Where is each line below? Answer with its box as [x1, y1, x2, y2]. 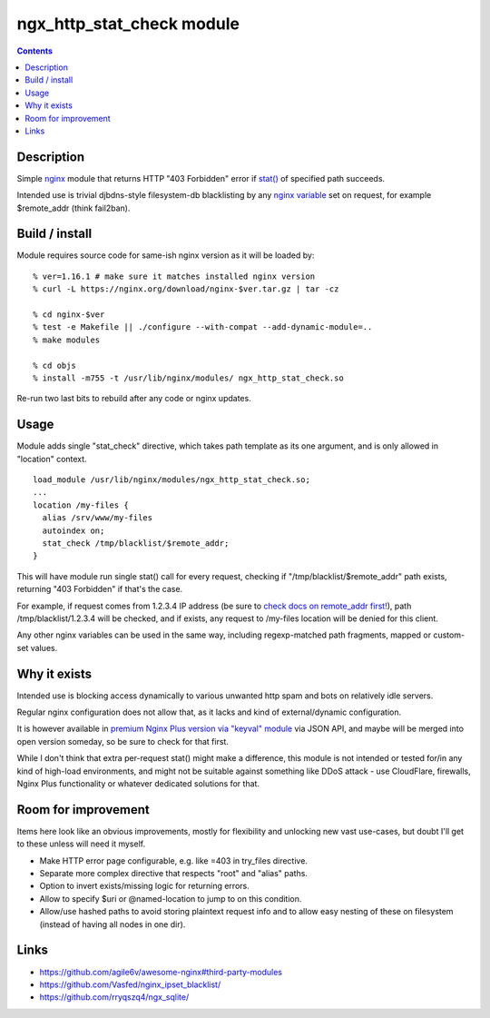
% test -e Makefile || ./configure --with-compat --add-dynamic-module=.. [33, 322, 373, 332]
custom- [432, 629, 465, 640]
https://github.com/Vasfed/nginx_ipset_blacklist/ [39, 979, 221, 990]
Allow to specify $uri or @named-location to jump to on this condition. [39, 893, 302, 904]
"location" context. [16, 453, 87, 464]
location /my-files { [33, 499, 129, 510]
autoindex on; [42, 525, 105, 536]
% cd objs [33, 360, 76, 371]
